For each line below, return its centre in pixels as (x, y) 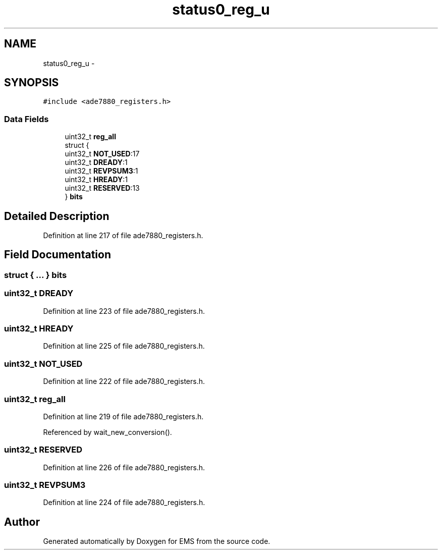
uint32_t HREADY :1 (96, 180)
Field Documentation (58, 255)
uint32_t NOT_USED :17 (102, 154)
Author (22, 522)
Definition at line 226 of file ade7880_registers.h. (124, 467)
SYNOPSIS (32, 83)
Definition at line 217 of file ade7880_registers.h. (123, 236)
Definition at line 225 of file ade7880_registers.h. (124, 346)
